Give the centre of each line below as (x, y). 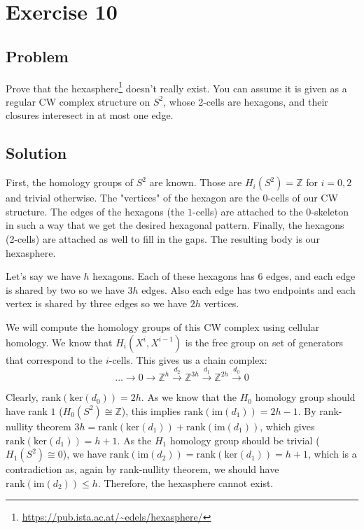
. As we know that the (189, 397)
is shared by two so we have (65, 289)
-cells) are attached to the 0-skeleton (271, 211)
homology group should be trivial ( (245, 440)
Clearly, (22, 397)
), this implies (151, 410)
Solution (36, 153)
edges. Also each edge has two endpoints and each (248, 289)
